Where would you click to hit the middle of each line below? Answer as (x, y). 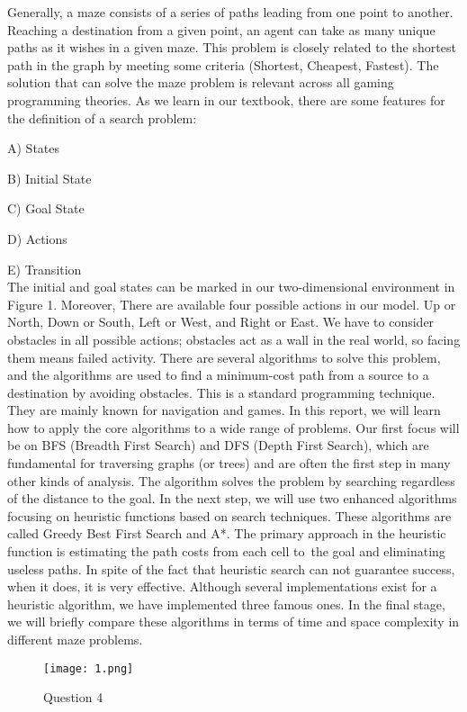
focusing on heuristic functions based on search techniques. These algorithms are (229, 515)
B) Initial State (49, 178)
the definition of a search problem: (102, 117)
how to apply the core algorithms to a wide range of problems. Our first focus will (233, 427)
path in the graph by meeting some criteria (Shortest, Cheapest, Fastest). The (223, 64)
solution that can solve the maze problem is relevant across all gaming (201, 82)
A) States (34, 148)
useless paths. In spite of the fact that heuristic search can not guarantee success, (231, 568)
